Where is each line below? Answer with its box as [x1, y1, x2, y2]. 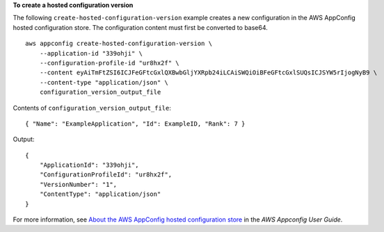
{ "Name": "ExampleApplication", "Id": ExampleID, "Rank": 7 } [25, 119, 246, 128]
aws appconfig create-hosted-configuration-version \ [25, 40, 212, 48]
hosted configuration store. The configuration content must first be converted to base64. [13, 23, 268, 31]
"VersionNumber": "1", [39, 181, 118, 188]
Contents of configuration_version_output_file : [13, 103, 172, 112]
